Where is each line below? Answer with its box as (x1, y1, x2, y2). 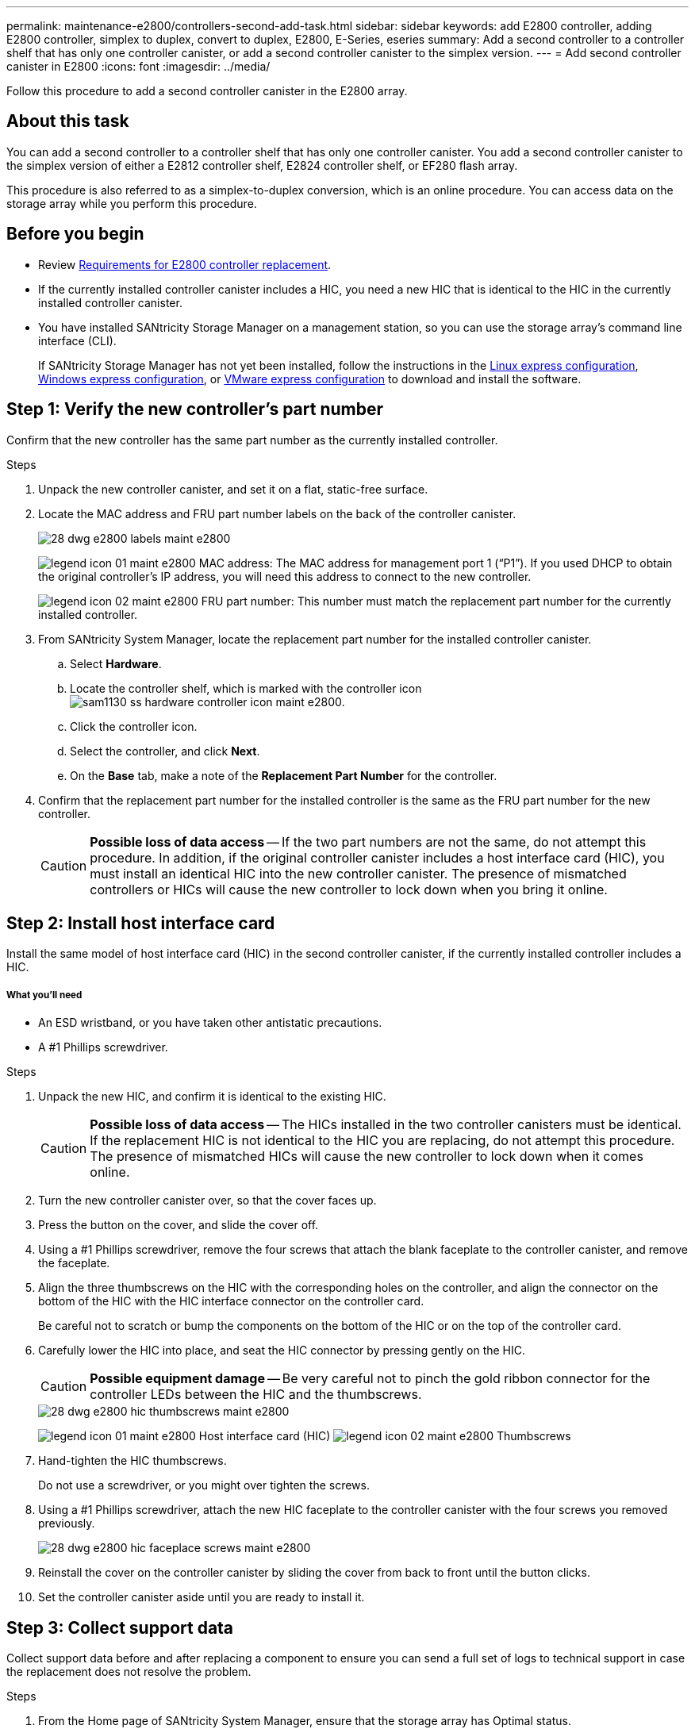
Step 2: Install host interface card (6, 913, 275, 933)
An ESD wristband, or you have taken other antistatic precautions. (38, 1016, 382, 1030)
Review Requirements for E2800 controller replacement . (38, 257, 332, 271)
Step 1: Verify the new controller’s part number (6, 399, 384, 420)
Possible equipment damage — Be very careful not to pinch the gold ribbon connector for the (90, 1370, 651, 1387)
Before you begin (6, 224, 144, 244)
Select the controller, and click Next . (70, 744, 260, 758)
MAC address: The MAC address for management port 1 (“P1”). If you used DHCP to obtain (198, 555, 673, 570)
